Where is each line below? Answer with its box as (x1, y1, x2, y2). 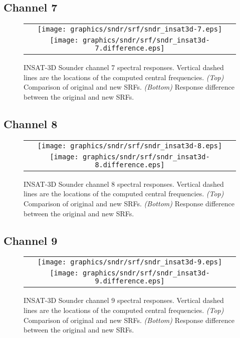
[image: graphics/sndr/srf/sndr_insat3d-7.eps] (37, 25, 222, 34)
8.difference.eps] (95, 160, 165, 169)
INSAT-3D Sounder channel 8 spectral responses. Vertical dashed (24, 178, 224, 189)
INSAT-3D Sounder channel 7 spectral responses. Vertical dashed (24, 62, 224, 73)
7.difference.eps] (95, 44, 165, 53)
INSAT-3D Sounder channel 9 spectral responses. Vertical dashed (24, 295, 224, 305)
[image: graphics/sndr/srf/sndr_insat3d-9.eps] (37, 258, 222, 266)
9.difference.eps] (95, 277, 165, 285)
